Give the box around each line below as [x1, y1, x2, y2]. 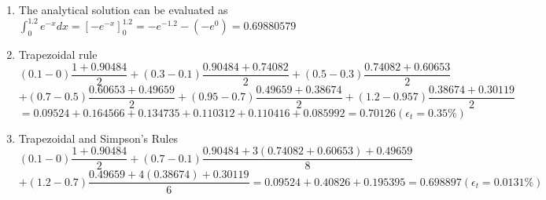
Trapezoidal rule [18, 46, 98, 63]
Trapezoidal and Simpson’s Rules [18, 129, 179, 146]
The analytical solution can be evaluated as [18, 2, 228, 18]
